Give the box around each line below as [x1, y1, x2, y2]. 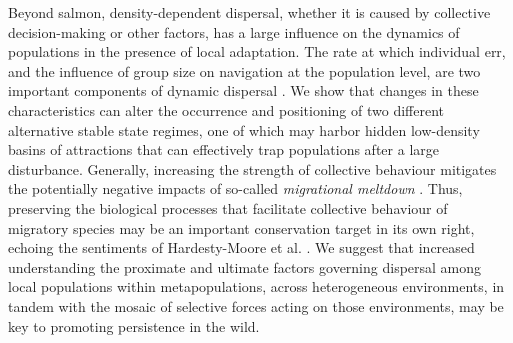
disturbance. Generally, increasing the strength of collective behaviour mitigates [8, 158, 497, 179]
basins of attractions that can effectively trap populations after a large [8, 139, 439, 160]
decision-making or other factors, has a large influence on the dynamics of [8, 21, 460, 42]
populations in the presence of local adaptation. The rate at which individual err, [8, 41, 506, 62]
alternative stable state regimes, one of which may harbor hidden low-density [8, 119, 480, 140]
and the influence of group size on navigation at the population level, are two [8, 60, 481, 81]
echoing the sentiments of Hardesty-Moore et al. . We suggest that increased [8, 237, 475, 258]
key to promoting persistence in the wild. [8, 315, 260, 336]
